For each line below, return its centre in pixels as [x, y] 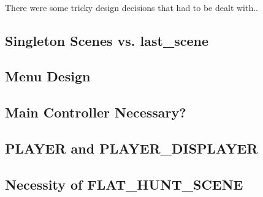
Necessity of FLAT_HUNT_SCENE [124, 184]
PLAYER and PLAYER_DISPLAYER [131, 148]
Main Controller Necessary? [96, 112]
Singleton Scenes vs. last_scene [107, 40]
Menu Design [48, 76]
